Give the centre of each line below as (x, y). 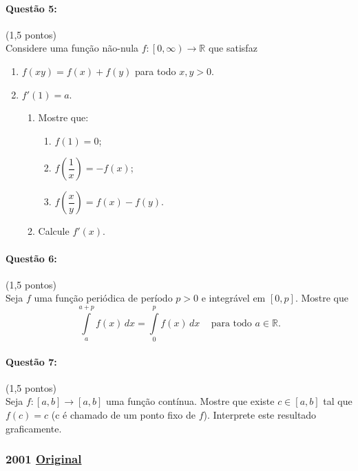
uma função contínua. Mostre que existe (190, 401)
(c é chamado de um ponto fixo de (123, 415)
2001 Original (44, 459)
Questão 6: (31, 258)
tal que (338, 401)
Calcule (54, 231)
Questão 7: (31, 361)
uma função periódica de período (103, 298)
